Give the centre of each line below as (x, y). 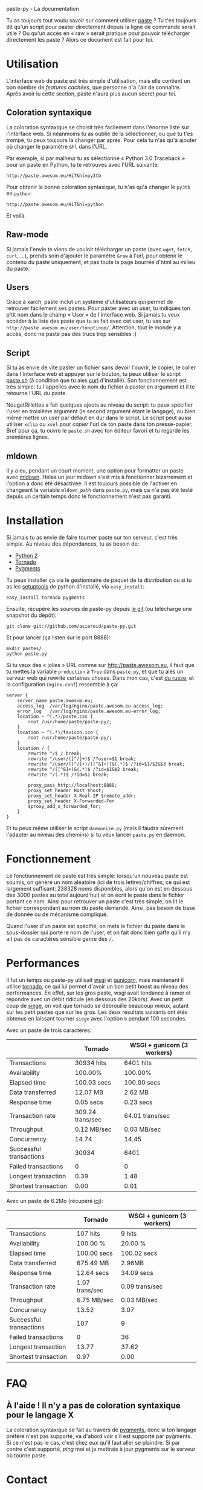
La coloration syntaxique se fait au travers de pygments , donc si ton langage (101, 1430)
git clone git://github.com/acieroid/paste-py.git (71, 626)
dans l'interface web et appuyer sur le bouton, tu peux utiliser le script (94, 374)
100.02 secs (139, 1253)
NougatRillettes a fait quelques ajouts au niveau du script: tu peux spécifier (100, 405)
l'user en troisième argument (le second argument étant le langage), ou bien (101, 411)
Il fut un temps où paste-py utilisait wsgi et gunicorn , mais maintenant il (95, 980)
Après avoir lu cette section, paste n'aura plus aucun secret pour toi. (92, 94)
